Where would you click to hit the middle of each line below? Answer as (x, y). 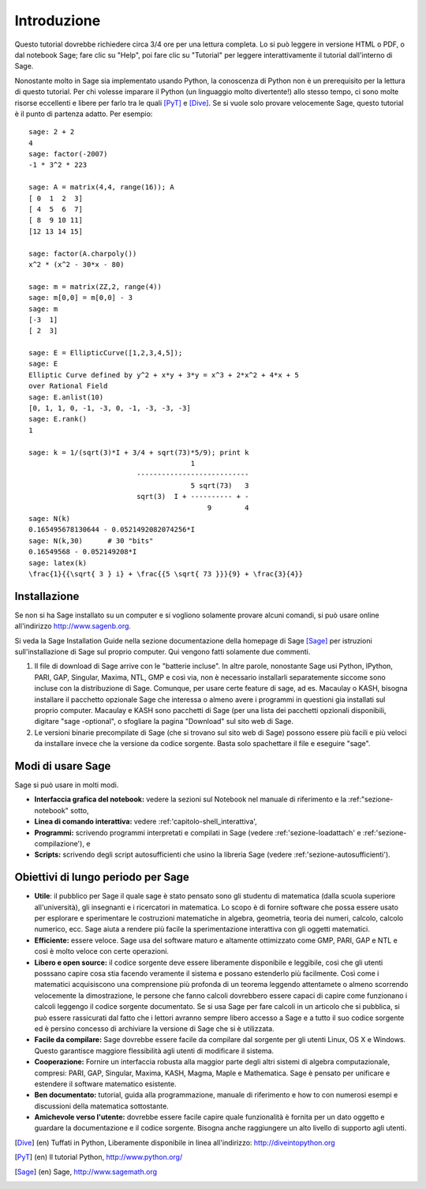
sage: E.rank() (58, 419)
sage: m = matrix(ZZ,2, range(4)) (95, 287)
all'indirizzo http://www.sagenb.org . (73, 626)
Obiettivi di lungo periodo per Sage (102, 878)
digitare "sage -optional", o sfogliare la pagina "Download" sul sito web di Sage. (164, 722)
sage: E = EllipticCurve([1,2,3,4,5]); (106, 353)
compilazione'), (59, 843)
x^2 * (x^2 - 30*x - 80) (77, 264)
